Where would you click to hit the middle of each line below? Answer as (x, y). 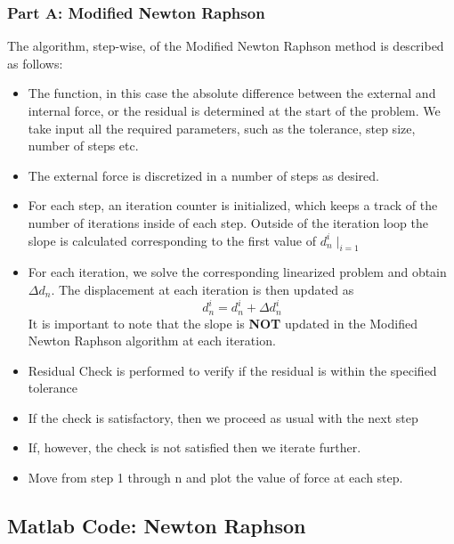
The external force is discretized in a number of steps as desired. (203, 175)
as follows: (35, 63)
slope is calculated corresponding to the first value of (172, 240)
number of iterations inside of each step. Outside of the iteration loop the (228, 222)
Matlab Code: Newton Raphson (157, 526)
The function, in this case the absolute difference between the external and (232, 93)
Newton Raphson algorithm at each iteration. (152, 341)
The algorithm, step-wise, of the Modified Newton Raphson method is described (226, 46)
